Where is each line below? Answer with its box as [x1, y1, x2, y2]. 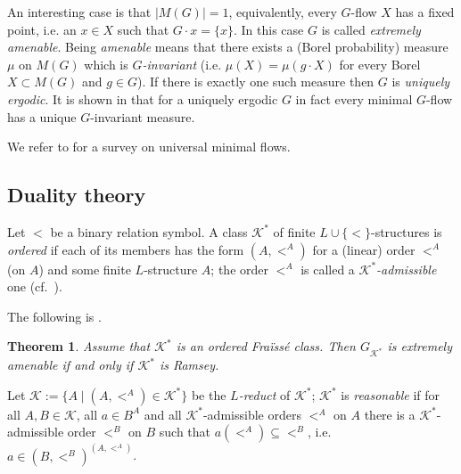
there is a [364, 405, 416, 423]
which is [84, 54, 128, 73]
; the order [210, 259, 268, 278]
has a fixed [395, 3, 455, 20]
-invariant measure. [90, 107, 195, 126]
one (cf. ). [7, 277, 62, 296]
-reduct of [238, 385, 291, 404]
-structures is [370, 222, 442, 241]
